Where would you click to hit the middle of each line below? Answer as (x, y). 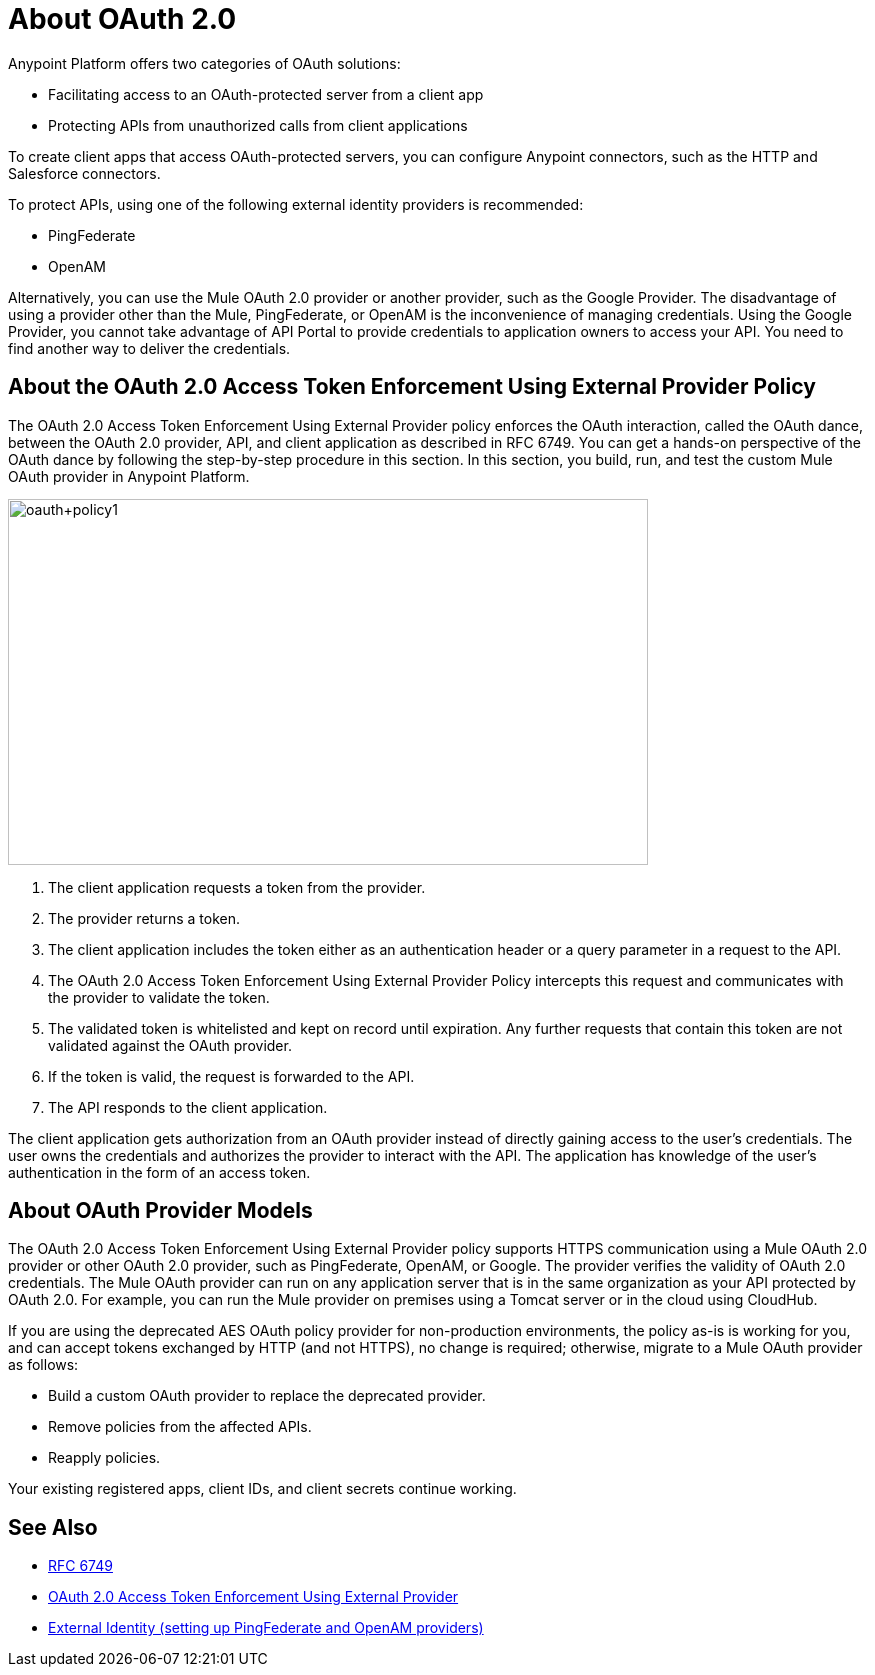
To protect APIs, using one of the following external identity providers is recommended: (296, 204)
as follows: (43, 1365)
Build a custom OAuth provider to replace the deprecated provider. (267, 1396)
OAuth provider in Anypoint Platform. (129, 476)
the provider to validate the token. (159, 997)
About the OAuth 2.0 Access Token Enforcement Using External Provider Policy (412, 387)
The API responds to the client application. (188, 1107)
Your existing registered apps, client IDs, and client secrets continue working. (262, 1489)
